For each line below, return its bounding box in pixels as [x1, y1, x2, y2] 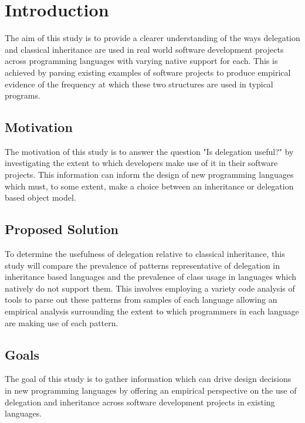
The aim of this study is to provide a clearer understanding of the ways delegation [5, 32, 300, 44]
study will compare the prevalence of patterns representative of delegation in [5, 259, 280, 271]
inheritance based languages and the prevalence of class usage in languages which [5, 270, 297, 283]
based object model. [5, 191, 76, 204]
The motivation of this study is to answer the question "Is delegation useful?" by [5, 145, 294, 157]
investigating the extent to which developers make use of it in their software [5, 157, 278, 169]
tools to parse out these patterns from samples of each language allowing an [5, 293, 277, 306]
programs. [5, 89, 40, 101]
